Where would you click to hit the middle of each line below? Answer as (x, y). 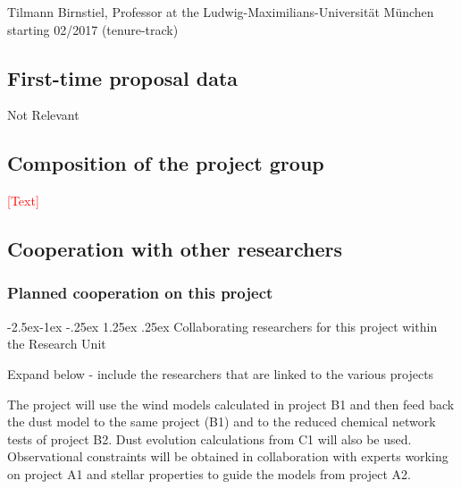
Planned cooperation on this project (140, 293)
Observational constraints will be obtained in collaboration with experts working (228, 456)
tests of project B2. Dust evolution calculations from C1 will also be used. (210, 438)
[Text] (23, 201)
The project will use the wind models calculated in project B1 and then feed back (231, 404)
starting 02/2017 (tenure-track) (93, 29)
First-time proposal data (123, 77)
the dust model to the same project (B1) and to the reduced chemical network (222, 422)
